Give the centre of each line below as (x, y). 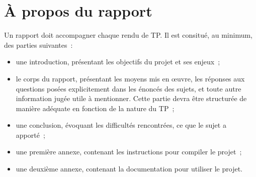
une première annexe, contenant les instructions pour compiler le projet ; (129, 152)
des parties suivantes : (38, 45)
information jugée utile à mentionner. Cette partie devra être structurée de (131, 98)
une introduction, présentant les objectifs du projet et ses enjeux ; (118, 62)
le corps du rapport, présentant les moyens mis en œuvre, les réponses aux (130, 78)
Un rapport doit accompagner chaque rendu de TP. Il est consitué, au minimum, (129, 35)
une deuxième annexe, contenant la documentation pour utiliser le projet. (129, 169)
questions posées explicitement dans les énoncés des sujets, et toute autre (129, 88)
